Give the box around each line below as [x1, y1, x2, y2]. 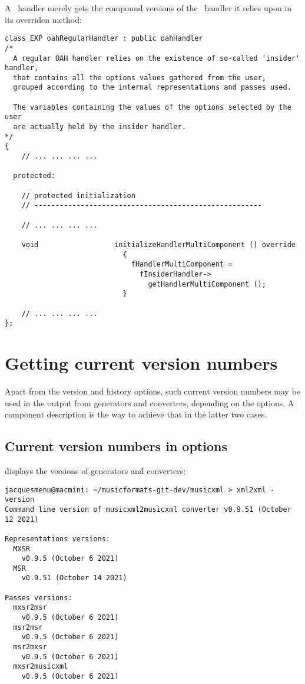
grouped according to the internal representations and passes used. [13, 83, 291, 92]
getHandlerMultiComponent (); [148, 279, 266, 288]
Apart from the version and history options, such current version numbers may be [5, 385, 301, 397]
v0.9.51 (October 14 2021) [21, 574, 127, 583]
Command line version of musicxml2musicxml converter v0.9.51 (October [5, 505, 291, 514]
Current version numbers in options [5, 437, 227, 455]
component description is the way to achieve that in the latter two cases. [5, 408, 267, 420]
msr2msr [13, 623, 43, 632]
